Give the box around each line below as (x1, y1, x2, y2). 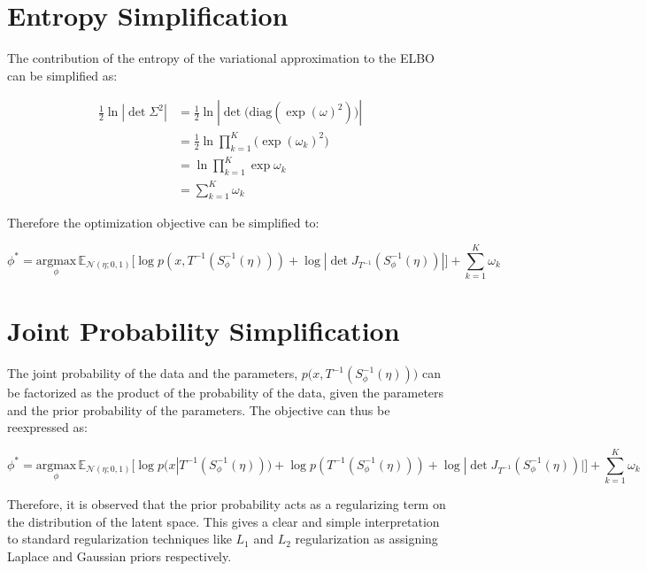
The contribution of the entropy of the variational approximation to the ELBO (7, 49, 435, 67)
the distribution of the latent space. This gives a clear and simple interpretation (7, 512, 440, 530)
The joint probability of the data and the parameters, (7, 364, 298, 382)
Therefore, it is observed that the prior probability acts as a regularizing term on (7, 495, 446, 513)
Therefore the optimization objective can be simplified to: (7, 213, 320, 232)
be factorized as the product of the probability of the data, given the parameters (7, 383, 444, 402)
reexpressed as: (7, 418, 88, 436)
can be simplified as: (7, 66, 118, 84)
